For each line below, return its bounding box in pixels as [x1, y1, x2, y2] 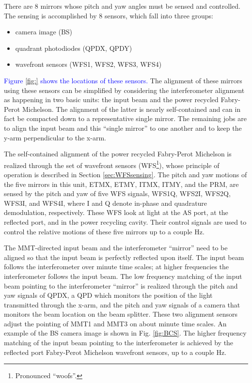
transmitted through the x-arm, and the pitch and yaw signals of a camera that [4, 299, 240, 309]
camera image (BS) [15, 27, 73, 37]
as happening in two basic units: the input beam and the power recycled [4, 94, 219, 105]
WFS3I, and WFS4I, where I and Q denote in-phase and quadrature [4, 198, 207, 208]
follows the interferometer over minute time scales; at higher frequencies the [4, 261, 229, 272]
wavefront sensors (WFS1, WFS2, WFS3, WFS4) [15, 59, 162, 69]
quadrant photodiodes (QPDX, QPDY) [15, 43, 132, 53]
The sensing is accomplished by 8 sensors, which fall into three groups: [4, 10, 213, 20]
